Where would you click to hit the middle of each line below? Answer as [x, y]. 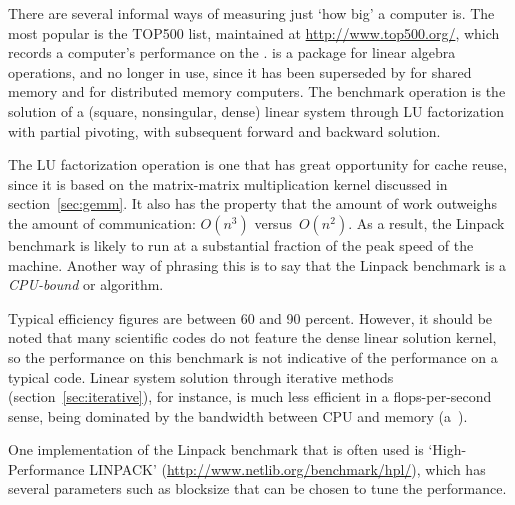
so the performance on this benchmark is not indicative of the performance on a [253, 356]
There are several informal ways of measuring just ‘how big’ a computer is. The [251, 13]
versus [273, 222]
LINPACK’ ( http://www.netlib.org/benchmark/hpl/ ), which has [287, 468]
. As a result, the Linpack [426, 222]
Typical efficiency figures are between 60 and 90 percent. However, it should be [250, 317]
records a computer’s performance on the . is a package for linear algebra [232, 52]
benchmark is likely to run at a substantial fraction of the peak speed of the [241, 244]
